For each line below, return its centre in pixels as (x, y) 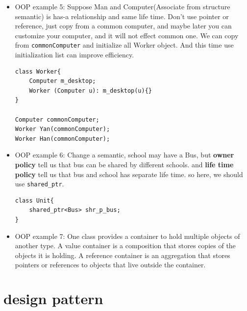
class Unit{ (34, 200)
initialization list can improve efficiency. (74, 55)
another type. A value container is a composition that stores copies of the (125, 246)
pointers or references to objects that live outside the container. (110, 265)
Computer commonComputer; (57, 119)
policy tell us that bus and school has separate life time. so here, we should (129, 174)
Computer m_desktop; (62, 81)
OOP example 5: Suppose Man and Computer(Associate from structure (123, 6)
